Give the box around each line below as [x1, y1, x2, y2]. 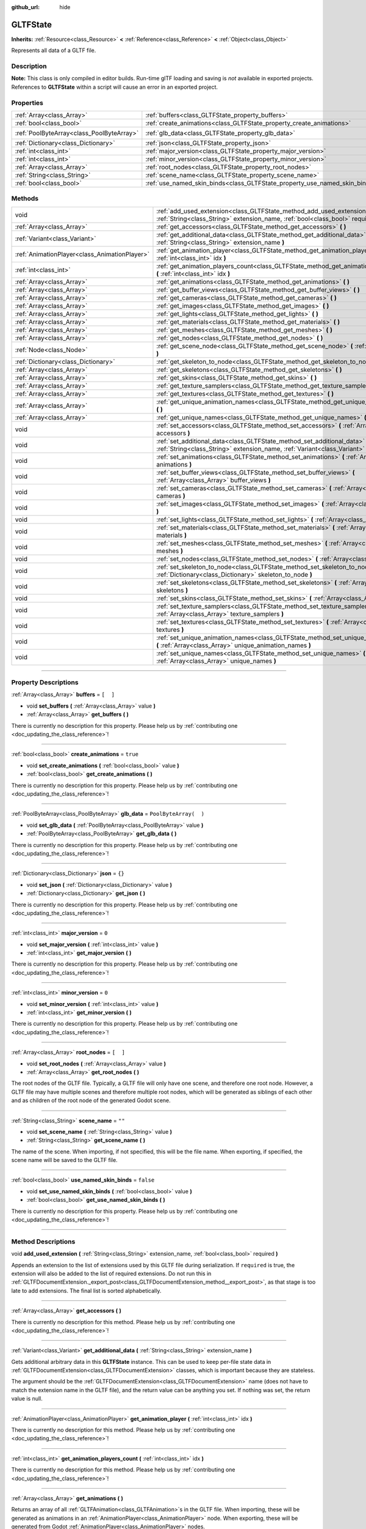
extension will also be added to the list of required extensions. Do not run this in [11, 1270, 212, 1277]
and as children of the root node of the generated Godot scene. [11, 1097, 171, 1104]
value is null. [11, 1395, 43, 1402]
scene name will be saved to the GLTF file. [11, 1157, 118, 1164]
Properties [11, 98, 44, 107]
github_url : [11, 4, 40, 10]
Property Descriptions [11, 678, 79, 687]
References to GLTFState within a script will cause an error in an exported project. [11, 83, 218, 91]
